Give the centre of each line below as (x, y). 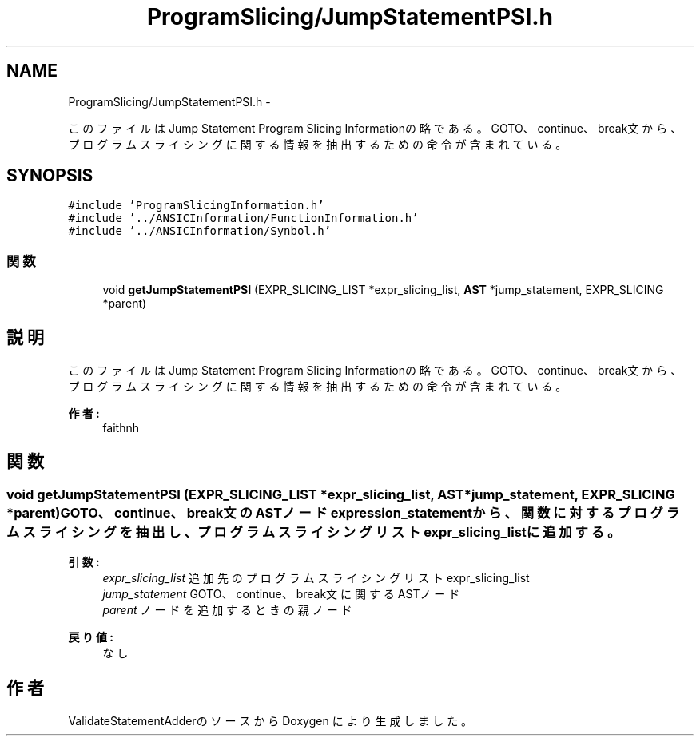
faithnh (121, 428)
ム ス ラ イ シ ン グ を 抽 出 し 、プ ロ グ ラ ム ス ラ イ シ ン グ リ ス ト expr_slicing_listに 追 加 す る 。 (314, 532)
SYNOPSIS (50, 176)
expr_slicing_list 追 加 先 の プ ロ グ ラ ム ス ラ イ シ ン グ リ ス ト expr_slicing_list (316, 578)
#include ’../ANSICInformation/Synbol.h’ (200, 231)
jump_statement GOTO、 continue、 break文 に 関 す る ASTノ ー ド (281, 594)
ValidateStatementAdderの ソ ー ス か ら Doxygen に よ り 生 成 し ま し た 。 (270, 721)
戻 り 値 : (91, 637)
